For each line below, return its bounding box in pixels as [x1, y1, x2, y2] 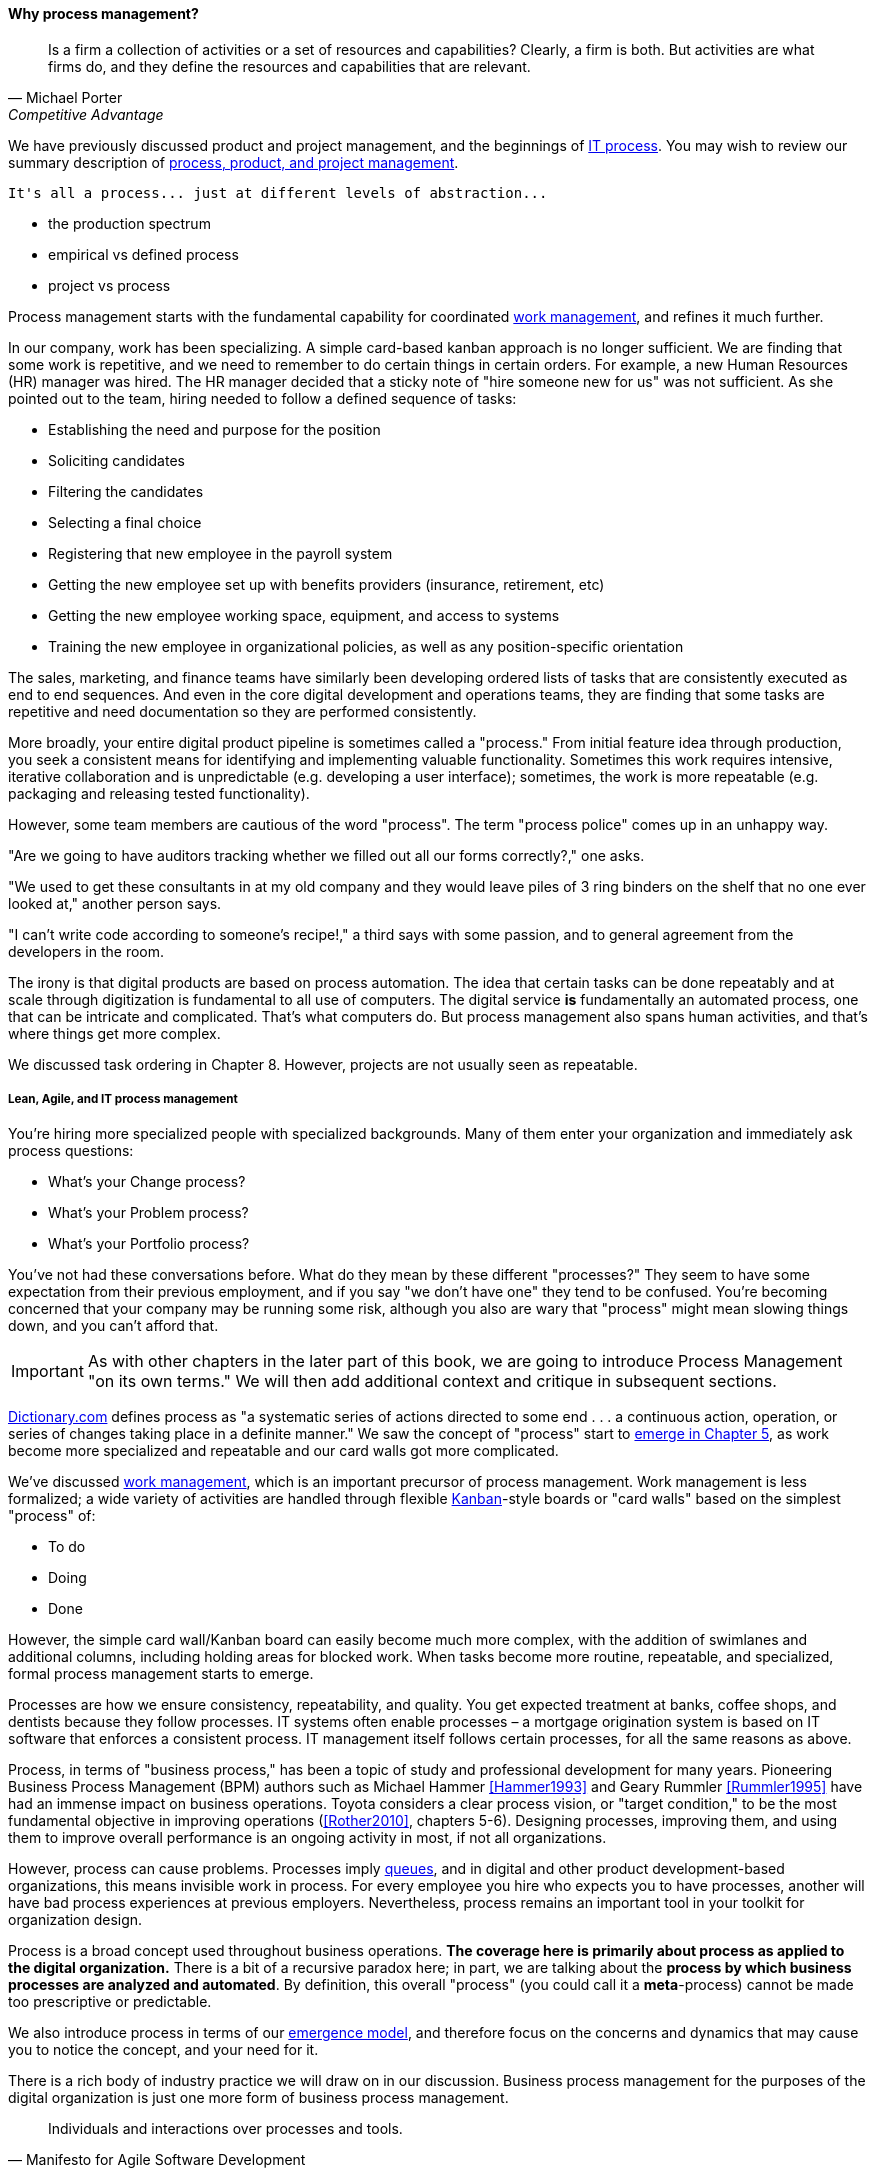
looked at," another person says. [8, 894, 222, 912]
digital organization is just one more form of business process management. [8, 2089, 509, 2107]
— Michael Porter [8, 88, 123, 106]
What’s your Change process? [48, 1173, 246, 1191]
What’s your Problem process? [48, 1204, 249, 1222]
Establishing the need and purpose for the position [48, 420, 381, 438]
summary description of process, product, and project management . [8, 153, 459, 171]
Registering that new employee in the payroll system [48, 544, 393, 562]
